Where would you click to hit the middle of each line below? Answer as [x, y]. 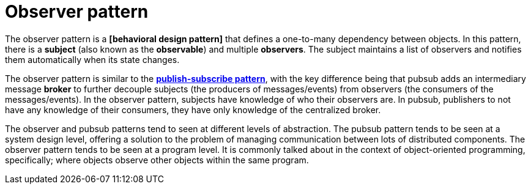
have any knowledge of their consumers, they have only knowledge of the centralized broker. [193, 109]
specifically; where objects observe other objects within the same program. [157, 160]
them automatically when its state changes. [92, 59]
